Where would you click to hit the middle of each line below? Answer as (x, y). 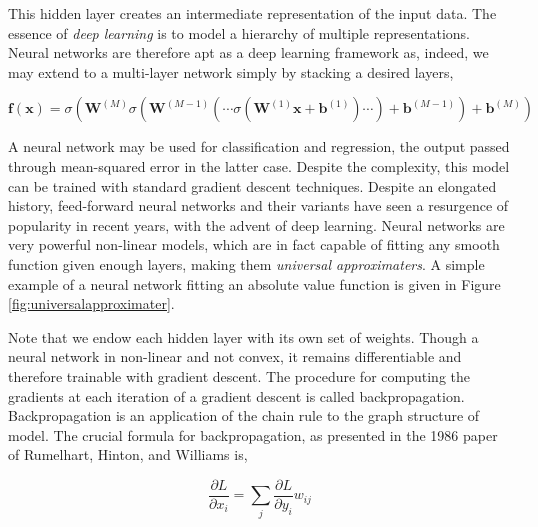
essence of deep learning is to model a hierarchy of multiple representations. (239, 32)
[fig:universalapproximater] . (91, 303)
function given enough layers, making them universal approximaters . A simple (246, 263)
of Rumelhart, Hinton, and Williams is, (128, 454)
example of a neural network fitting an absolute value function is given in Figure (254, 283)
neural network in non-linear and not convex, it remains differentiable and (235, 356)
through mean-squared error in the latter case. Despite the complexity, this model (259, 165)
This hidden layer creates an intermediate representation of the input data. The (252, 13)
